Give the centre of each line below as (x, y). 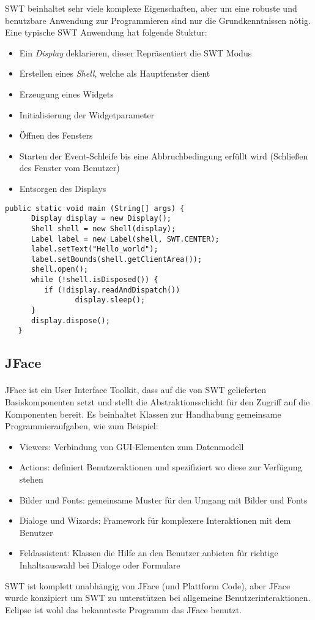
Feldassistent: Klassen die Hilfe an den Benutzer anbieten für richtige (149, 553)
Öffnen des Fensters (56, 135)
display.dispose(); (70, 320)
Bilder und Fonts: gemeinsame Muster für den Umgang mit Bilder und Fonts (163, 499)
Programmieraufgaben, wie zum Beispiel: (82, 426)
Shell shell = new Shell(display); (103, 228)
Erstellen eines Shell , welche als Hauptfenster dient (115, 73)
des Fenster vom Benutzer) (69, 168)
